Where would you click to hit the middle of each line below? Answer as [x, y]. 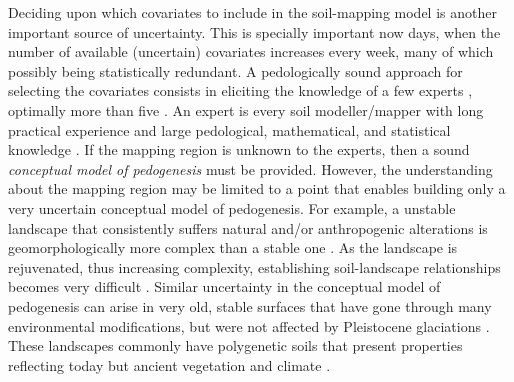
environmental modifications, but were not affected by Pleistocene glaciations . [249, 325]
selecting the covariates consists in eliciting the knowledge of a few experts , [240, 90]
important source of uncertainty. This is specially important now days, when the [254, 31]
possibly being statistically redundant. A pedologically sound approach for [235, 70]
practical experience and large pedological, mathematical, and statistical [229, 129]
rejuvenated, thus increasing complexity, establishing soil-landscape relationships [254, 266]
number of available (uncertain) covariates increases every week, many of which [251, 51]
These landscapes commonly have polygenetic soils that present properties [235, 345]
